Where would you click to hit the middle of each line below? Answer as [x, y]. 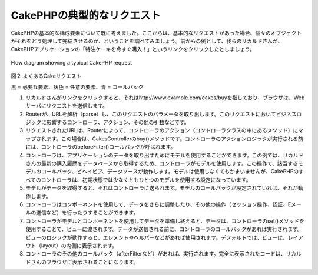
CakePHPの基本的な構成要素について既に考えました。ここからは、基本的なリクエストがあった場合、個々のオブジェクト [156, 33]
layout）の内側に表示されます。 [79, 245]
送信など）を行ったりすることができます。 [87, 213]
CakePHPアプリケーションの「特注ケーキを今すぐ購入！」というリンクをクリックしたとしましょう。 [133, 49]
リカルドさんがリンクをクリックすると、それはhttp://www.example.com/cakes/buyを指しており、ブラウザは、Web [165, 98]
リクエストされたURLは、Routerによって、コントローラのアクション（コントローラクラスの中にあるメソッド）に [162, 130]
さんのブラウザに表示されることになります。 [85, 262]
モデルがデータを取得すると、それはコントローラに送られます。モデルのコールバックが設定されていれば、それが [162, 188]
